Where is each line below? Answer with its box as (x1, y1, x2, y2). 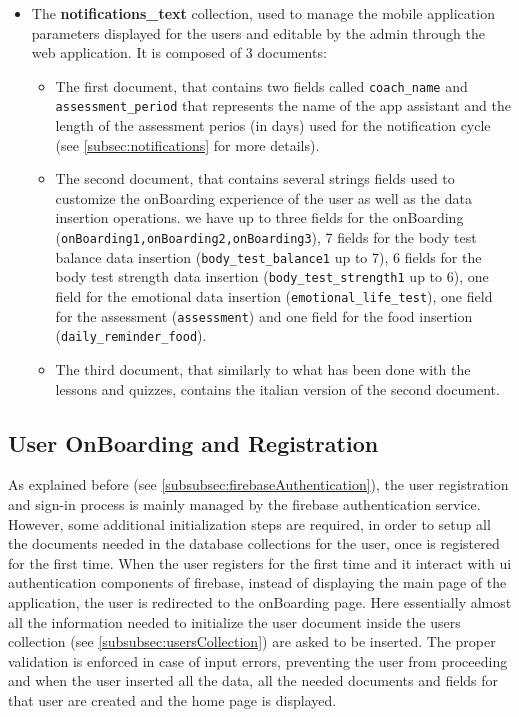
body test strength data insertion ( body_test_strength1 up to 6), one (55, 266, 489, 287)
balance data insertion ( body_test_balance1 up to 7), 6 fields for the (55, 246, 482, 267)
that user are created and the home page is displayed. (8, 689, 337, 710)
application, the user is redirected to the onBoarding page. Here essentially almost (8, 591, 512, 612)
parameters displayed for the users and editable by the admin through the (31, 22, 485, 43)
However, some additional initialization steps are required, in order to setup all (8, 513, 491, 534)
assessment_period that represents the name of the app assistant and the (55, 95, 512, 116)
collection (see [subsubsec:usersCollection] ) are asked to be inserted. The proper (8, 631, 496, 652)
